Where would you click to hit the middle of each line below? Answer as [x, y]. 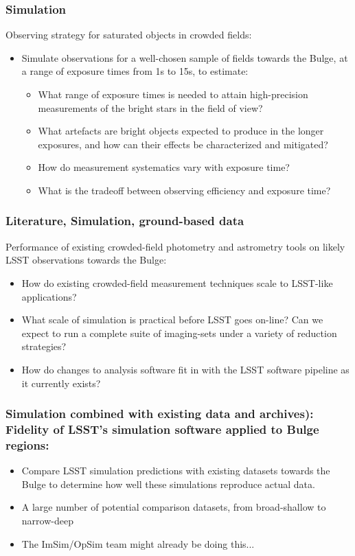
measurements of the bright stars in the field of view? [150, 107]
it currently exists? [61, 383]
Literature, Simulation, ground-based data [125, 221]
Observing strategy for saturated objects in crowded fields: [129, 35]
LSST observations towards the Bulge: [86, 260]
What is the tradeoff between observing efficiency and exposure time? [184, 190]
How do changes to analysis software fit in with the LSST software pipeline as [185, 369]
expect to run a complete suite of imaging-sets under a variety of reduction [179, 333]
